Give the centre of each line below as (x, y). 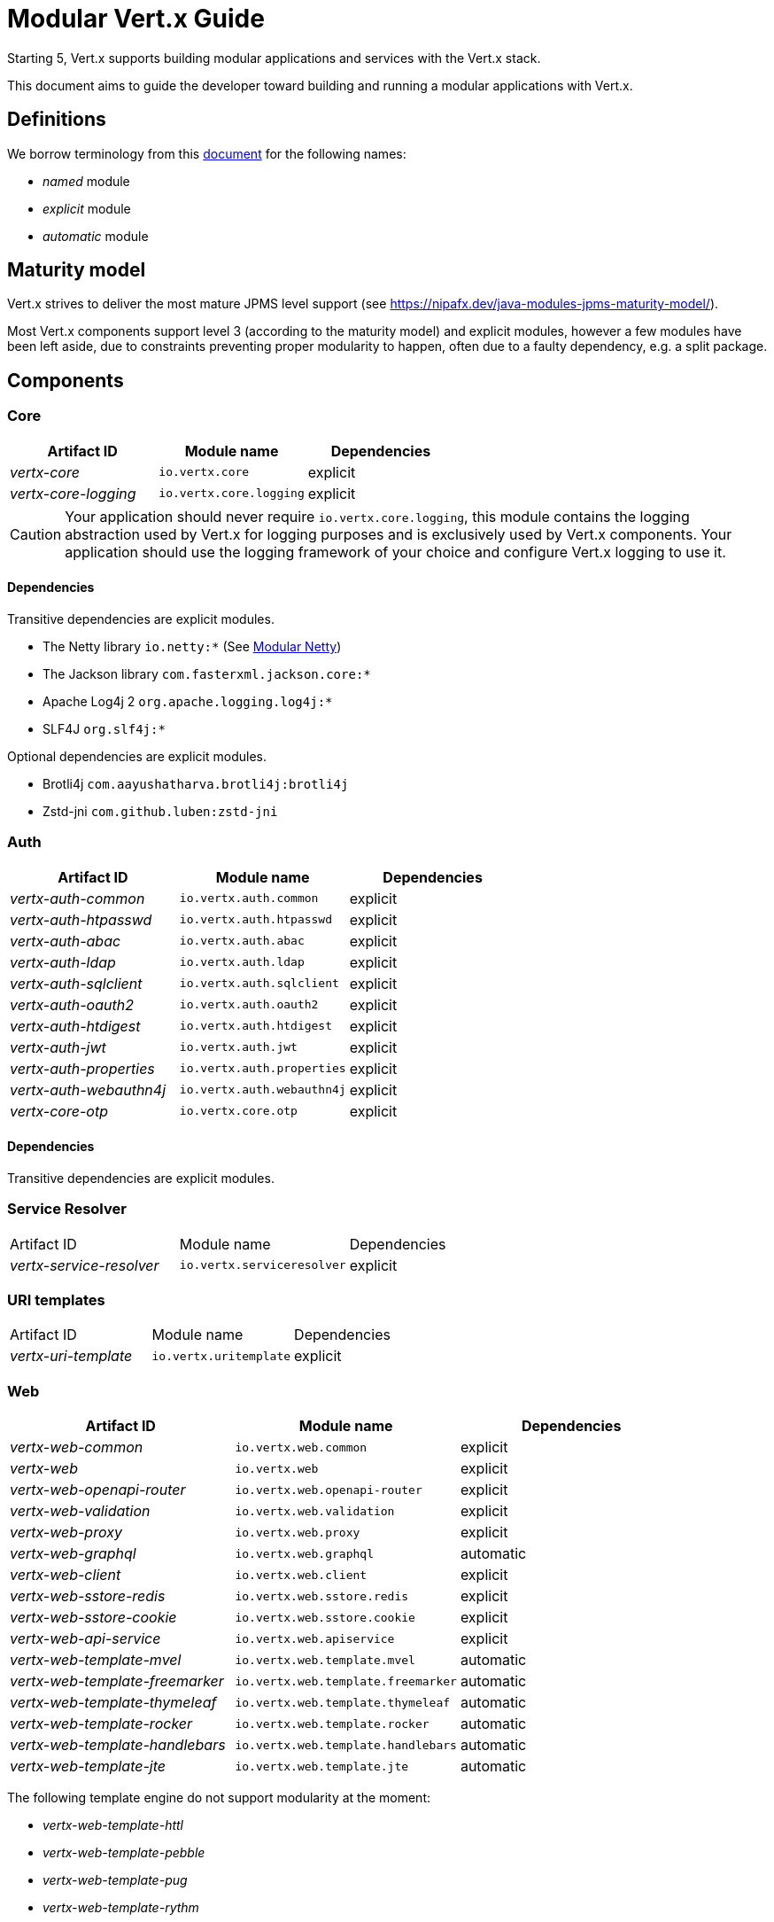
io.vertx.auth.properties (263, 1069)
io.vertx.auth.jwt (238, 1047)
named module (86, 181)
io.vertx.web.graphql (304, 1553)
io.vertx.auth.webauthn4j (263, 1090)
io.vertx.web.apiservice (315, 1638)
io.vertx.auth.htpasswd (256, 920)
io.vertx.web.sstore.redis (322, 1596)
